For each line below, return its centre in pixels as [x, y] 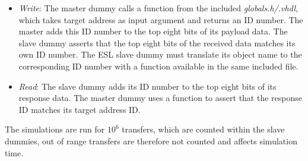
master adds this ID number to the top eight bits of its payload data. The [153, 31]
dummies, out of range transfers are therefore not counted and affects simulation [151, 141]
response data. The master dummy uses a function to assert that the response [160, 98]
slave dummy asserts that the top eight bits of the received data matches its [157, 42]
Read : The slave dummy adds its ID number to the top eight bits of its [147, 86]
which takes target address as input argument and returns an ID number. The [161, 19]
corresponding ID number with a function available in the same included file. [158, 66]
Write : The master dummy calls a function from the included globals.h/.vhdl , [158, 8]
